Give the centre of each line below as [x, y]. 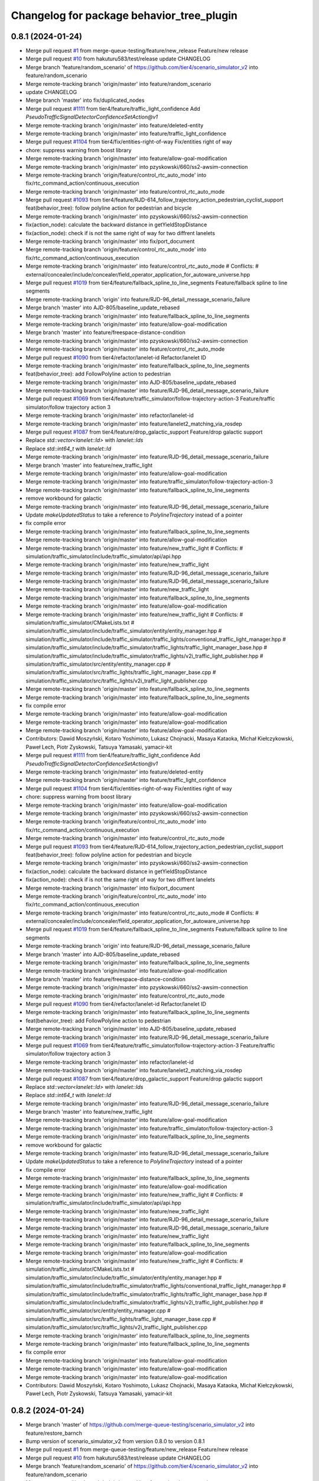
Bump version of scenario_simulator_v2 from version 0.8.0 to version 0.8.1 [115, 1441]
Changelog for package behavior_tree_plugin [124, 15]
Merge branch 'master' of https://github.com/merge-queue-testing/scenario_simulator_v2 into [140, 1425]
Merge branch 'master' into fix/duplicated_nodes [85, 100]
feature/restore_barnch [54, 1433]
